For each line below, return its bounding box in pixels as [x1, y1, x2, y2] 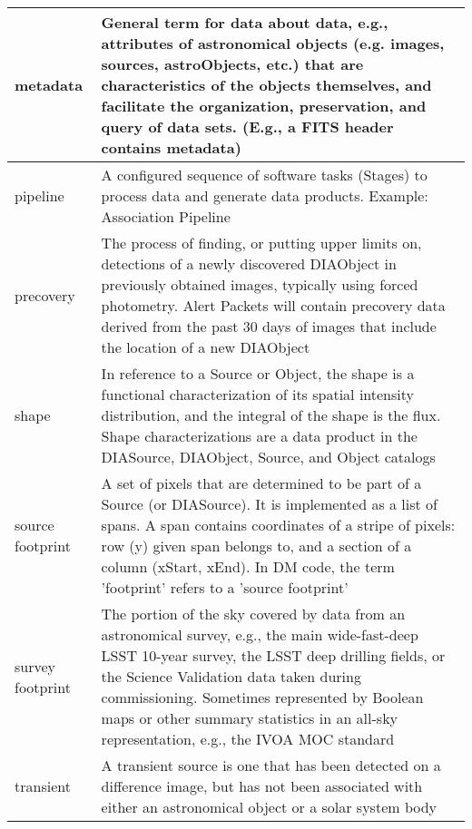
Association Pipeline [101, 206, 231, 227]
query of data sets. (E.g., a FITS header [101, 116, 394, 137]
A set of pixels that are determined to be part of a [101, 473, 422, 493]
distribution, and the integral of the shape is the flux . [101, 405, 441, 425]
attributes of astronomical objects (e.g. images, [101, 33, 445, 54]
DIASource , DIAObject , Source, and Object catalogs [101, 446, 436, 467]
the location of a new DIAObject [101, 336, 310, 357]
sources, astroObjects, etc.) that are [101, 54, 364, 74]
